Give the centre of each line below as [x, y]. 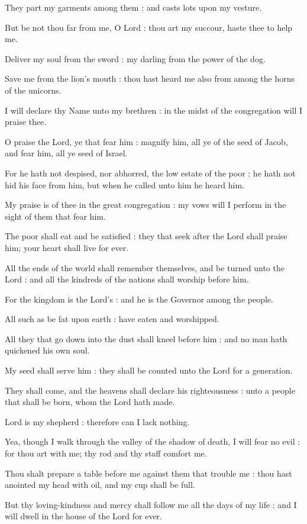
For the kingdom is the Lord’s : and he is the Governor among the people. [139, 299]
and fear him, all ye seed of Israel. [66, 153]
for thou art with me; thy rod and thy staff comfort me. [106, 453]
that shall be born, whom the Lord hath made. [90, 402]
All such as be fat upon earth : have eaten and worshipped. [112, 319]
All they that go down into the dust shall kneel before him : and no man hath [146, 338]
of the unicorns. [33, 90]
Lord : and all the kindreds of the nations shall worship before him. [127, 279]
